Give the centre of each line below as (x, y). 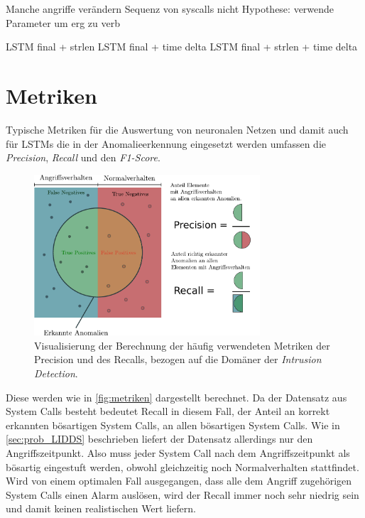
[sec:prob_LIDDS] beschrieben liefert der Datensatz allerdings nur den (159, 439)
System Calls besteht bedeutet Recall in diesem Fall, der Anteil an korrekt (168, 411)
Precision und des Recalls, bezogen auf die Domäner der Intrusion (178, 359)
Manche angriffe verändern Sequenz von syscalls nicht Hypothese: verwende (170, 9)
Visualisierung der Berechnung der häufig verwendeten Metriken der (182, 345)
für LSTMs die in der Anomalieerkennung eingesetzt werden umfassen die (166, 143)
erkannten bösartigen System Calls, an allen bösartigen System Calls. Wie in (173, 425)
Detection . (56, 373)
